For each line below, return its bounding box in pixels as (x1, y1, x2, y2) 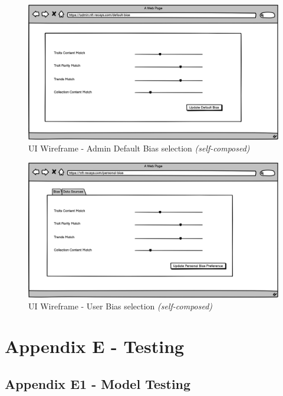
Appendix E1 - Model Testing (5, 374, 191, 392)
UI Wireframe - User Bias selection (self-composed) (28, 299, 213, 312)
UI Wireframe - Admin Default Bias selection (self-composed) (28, 141, 250, 154)
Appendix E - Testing (5, 334, 185, 358)
